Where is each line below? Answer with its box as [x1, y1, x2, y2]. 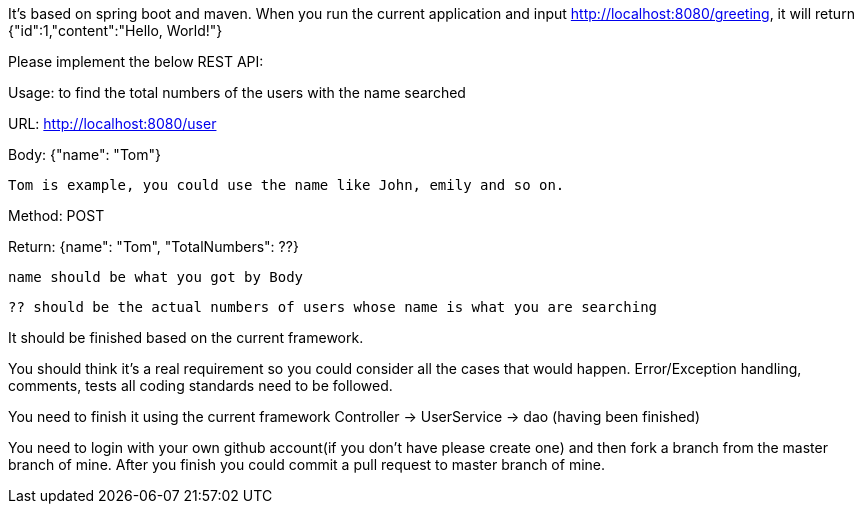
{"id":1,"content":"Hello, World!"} [8, 22, 223, 39]
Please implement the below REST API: [8, 53, 264, 70]
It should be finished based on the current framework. [8, 329, 364, 346]
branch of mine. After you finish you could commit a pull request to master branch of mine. [8, 456, 606, 473]
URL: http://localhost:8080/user [8, 115, 217, 132]
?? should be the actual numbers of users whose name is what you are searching [8, 299, 658, 315]
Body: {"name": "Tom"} [8, 146, 161, 163]
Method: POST [8, 207, 105, 224]
